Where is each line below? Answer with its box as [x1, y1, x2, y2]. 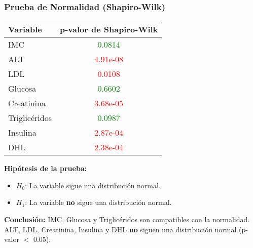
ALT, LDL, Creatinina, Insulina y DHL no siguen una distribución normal [4, 224, 237, 234]
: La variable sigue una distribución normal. [25, 180, 161, 190]
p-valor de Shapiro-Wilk [59, 23, 158, 35]
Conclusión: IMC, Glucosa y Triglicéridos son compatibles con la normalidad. [4, 214, 250, 224]
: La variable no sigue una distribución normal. [25, 197, 172, 208]
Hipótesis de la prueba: [4, 163, 87, 174]
